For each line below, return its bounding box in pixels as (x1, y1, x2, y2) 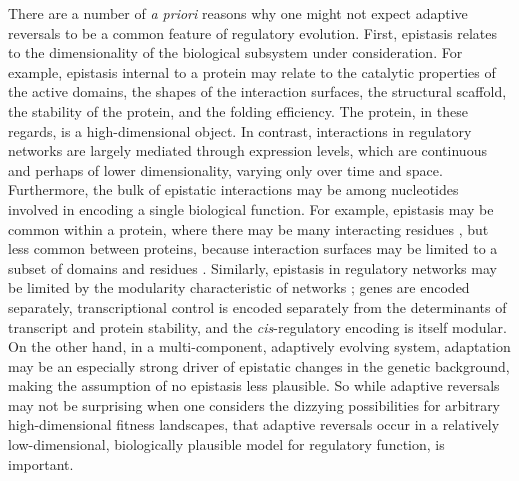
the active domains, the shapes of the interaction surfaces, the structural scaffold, (8, 81, 507, 102)
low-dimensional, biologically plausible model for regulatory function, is (8, 434, 445, 455)
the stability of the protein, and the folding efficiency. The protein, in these (8, 100, 468, 121)
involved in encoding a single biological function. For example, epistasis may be (8, 198, 494, 219)
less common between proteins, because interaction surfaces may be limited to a (8, 238, 498, 259)
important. (8, 453, 74, 474)
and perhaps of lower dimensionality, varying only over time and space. (8, 159, 443, 180)
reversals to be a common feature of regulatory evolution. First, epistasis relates (8, 22, 498, 43)
